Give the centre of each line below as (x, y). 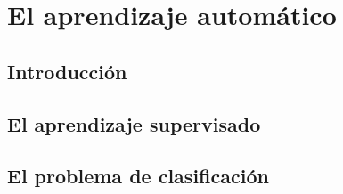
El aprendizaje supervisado (134, 123)
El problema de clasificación (138, 176)
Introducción (67, 71)
